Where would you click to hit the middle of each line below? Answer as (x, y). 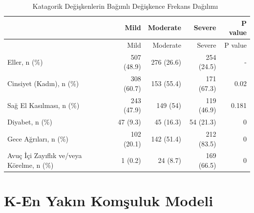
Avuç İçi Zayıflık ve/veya (45, 155)
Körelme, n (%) (31, 165)
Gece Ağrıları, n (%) (38, 138)
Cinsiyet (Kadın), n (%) (43, 83)
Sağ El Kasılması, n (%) (43, 105)
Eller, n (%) (25, 62)
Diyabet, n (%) (30, 122)
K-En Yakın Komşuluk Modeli (109, 201)
